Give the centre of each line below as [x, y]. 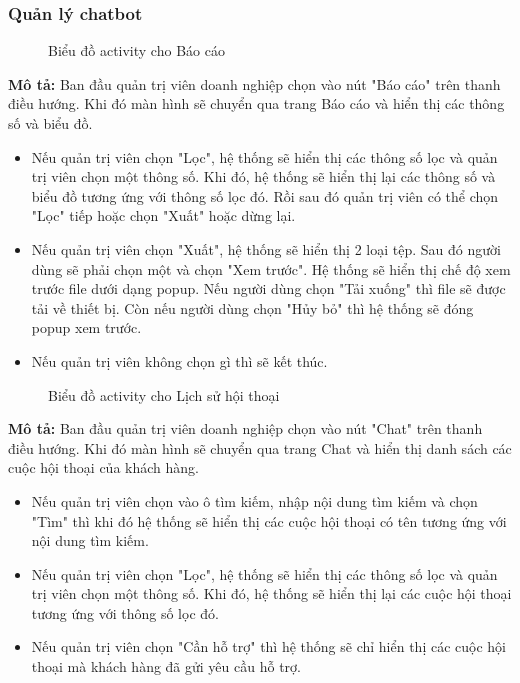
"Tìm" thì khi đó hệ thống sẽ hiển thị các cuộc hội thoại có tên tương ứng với [269, 520]
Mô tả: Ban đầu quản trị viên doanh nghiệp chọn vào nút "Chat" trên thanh [245, 428]
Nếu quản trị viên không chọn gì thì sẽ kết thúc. [179, 360]
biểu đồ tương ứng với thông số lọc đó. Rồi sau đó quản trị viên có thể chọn [265, 195]
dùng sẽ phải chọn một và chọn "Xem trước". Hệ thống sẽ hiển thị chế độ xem [271, 268]
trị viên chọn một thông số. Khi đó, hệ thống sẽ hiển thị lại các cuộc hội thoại [271, 593]
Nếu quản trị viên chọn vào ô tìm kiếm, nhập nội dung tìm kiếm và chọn [254, 500]
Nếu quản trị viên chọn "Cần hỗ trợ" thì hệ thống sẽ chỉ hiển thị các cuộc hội [268, 646]
